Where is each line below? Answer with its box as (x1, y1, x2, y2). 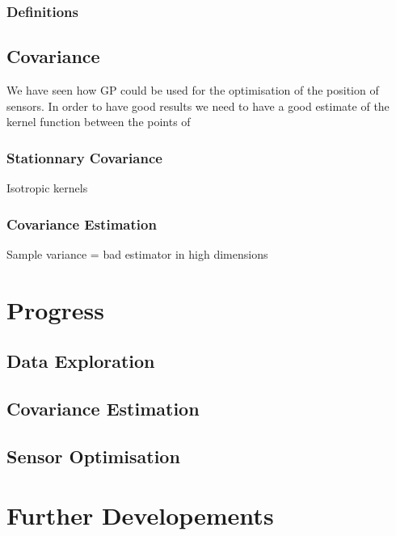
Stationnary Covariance (6, 147, 162, 167)
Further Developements (6, 499, 274, 532)
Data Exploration (6, 348, 155, 374)
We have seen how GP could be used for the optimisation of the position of (6, 82, 379, 99)
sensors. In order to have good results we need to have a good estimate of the (6, 97, 390, 114)
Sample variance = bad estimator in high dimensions (6, 245, 268, 262)
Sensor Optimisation (6, 443, 180, 468)
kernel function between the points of (6, 113, 191, 130)
